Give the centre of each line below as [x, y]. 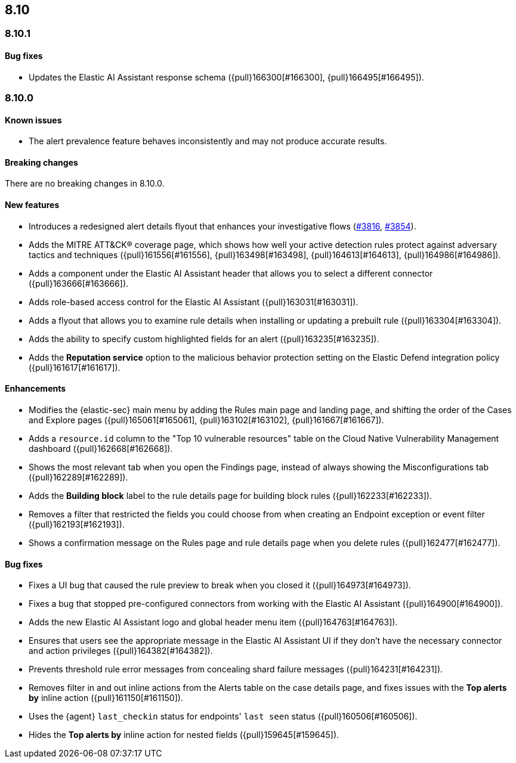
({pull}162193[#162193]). [77, 524]
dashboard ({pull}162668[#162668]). [101, 448]
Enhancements [35, 389]
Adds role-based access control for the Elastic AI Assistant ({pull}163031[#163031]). [194, 302]
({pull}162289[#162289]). [78, 477]
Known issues [33, 120]
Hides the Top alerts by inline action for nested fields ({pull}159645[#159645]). [184, 735]
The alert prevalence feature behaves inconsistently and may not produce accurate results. [208, 141]
